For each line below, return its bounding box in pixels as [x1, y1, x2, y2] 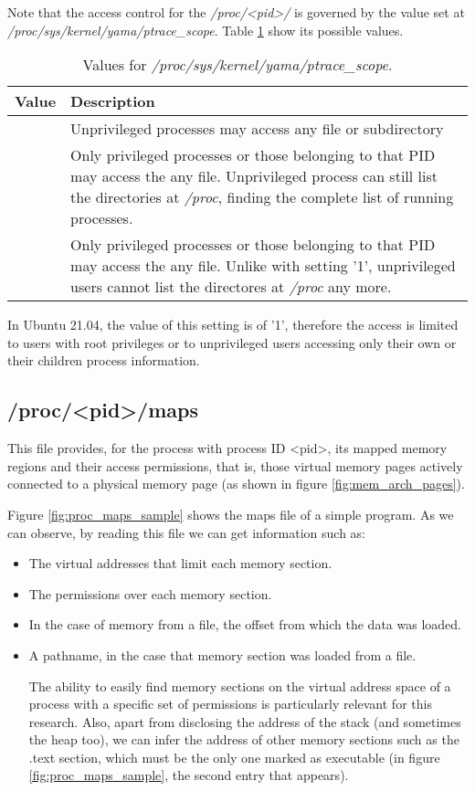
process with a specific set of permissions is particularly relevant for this [28, 694, 432, 713]
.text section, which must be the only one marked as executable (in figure [28, 747, 440, 766]
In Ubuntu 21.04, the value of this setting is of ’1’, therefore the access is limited [7, 315, 459, 334]
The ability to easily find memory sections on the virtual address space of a [28, 676, 451, 695]
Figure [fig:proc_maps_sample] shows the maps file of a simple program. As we [7, 504, 454, 523]
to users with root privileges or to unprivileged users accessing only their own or [7, 332, 457, 352]
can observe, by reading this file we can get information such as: [7, 522, 366, 542]
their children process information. [7, 351, 200, 370]
